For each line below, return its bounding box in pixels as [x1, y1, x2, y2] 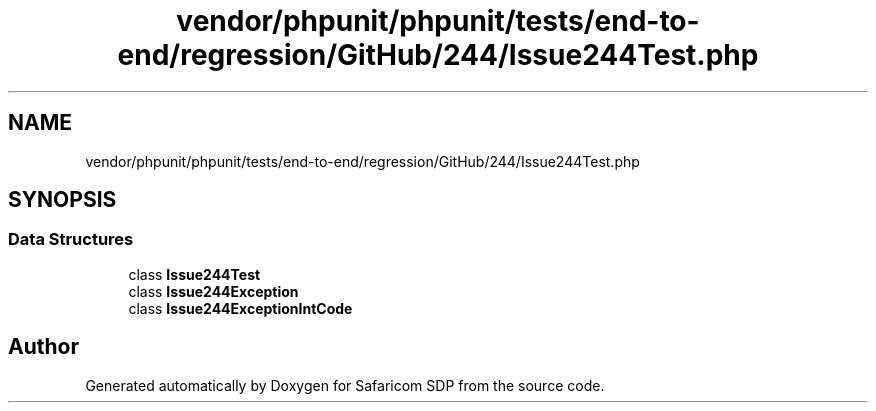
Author [8, 334, 79, 360]
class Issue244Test [128, 265, 261, 283]
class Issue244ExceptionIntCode [128, 299, 353, 317]
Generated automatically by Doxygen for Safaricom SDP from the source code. [85, 376, 605, 394]
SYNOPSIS [8, 187, 117, 213]
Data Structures [8, 229, 134, 250]
